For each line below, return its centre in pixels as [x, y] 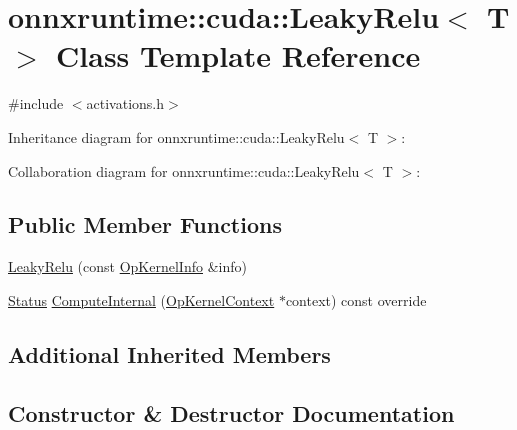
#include [36, 103]
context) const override [356, 299]
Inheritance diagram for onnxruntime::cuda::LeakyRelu [176, 136]
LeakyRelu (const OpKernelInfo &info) [127, 266]
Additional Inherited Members [169, 353]
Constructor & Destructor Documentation [231, 412]
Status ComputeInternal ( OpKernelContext [141, 299]
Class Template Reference [238, 55]
